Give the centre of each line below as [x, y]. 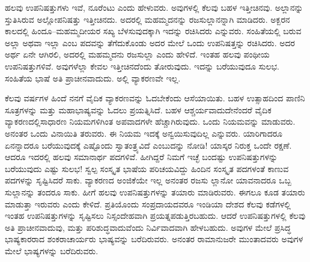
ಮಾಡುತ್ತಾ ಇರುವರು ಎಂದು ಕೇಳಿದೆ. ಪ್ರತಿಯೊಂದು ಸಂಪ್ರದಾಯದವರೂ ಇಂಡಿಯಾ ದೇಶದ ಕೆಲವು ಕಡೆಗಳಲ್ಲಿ [148, 204]
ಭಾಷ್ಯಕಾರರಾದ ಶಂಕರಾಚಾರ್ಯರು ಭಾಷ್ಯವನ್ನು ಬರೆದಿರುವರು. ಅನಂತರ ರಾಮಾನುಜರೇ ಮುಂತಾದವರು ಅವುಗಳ [154, 239]
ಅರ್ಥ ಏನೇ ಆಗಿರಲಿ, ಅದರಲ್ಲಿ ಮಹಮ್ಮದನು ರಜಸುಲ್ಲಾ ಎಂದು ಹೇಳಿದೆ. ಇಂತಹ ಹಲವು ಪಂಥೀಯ [137, 54]
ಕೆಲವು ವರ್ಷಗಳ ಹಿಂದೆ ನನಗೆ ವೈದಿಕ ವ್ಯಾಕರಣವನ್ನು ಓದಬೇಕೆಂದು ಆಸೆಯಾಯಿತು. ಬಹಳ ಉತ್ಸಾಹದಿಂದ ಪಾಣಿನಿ [155, 98]
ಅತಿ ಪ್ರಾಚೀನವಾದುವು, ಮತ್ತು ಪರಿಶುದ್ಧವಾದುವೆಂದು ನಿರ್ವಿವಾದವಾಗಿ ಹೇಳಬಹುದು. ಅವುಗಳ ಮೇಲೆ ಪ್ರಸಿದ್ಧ [148, 227]
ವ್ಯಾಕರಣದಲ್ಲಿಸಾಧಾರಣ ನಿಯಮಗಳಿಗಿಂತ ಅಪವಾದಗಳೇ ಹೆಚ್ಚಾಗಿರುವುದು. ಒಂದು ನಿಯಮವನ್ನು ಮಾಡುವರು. [150, 121]
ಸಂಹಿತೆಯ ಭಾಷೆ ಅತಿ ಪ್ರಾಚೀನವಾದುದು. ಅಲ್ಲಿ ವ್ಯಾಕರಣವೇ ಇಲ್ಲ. [93, 78]
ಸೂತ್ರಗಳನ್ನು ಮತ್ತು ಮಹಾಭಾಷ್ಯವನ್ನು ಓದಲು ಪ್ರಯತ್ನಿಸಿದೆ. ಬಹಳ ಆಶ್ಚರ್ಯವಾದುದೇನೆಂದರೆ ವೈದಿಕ [138, 109]
